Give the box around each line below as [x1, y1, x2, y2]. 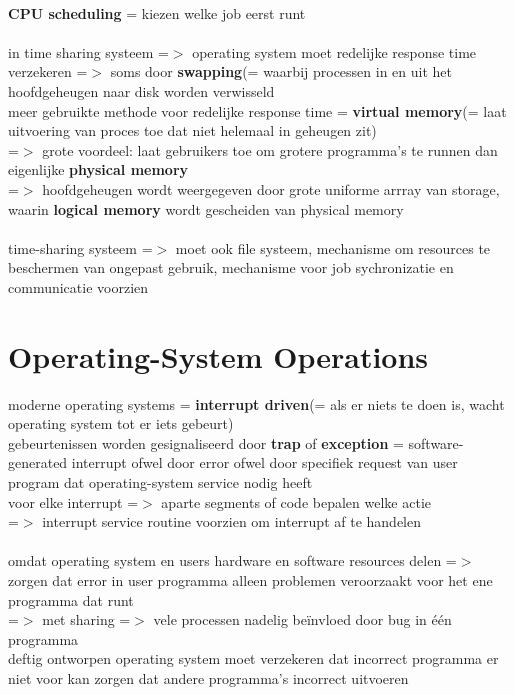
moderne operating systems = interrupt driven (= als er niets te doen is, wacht [8, 393, 505, 414]
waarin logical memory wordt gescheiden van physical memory [8, 198, 404, 219]
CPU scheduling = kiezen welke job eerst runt [8, 2, 306, 23]
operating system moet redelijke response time [192, 41, 477, 62]
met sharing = [42, 609, 131, 630]
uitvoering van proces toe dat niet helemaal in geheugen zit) [8, 120, 377, 141]
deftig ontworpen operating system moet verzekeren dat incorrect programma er [8, 648, 499, 669]
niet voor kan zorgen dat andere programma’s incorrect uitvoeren [8, 667, 409, 688]
